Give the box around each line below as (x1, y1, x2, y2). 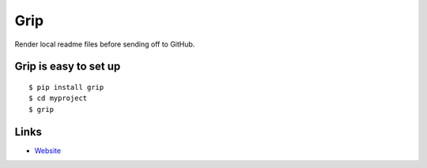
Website (34, 146, 62, 155)
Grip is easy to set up (14, 60, 121, 73)
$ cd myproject (28, 94, 88, 103)
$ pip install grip (28, 83, 104, 91)
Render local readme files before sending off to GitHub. (14, 39, 195, 49)
